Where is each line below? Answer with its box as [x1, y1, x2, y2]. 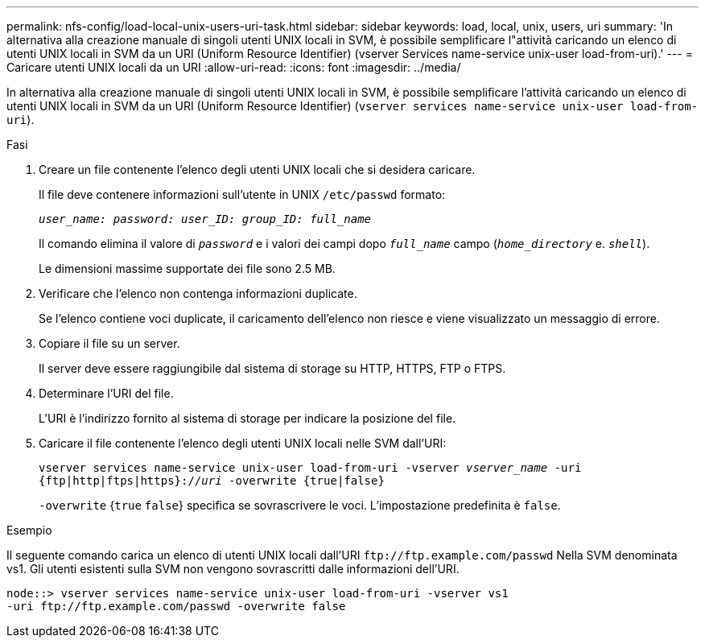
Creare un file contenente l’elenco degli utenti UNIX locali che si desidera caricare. [39, 163, 476, 176]
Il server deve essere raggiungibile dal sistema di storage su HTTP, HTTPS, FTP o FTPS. [39, 361, 506, 375]
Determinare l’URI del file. [39, 386, 174, 400]
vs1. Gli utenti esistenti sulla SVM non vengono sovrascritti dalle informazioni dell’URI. [6, 562, 460, 576]
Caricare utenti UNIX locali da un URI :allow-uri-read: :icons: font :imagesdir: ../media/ [6, 60, 461, 74]
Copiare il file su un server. [39, 336, 180, 350]
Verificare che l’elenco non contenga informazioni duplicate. [39, 287, 357, 300]
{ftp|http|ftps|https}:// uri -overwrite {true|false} [39, 474, 385, 487]
